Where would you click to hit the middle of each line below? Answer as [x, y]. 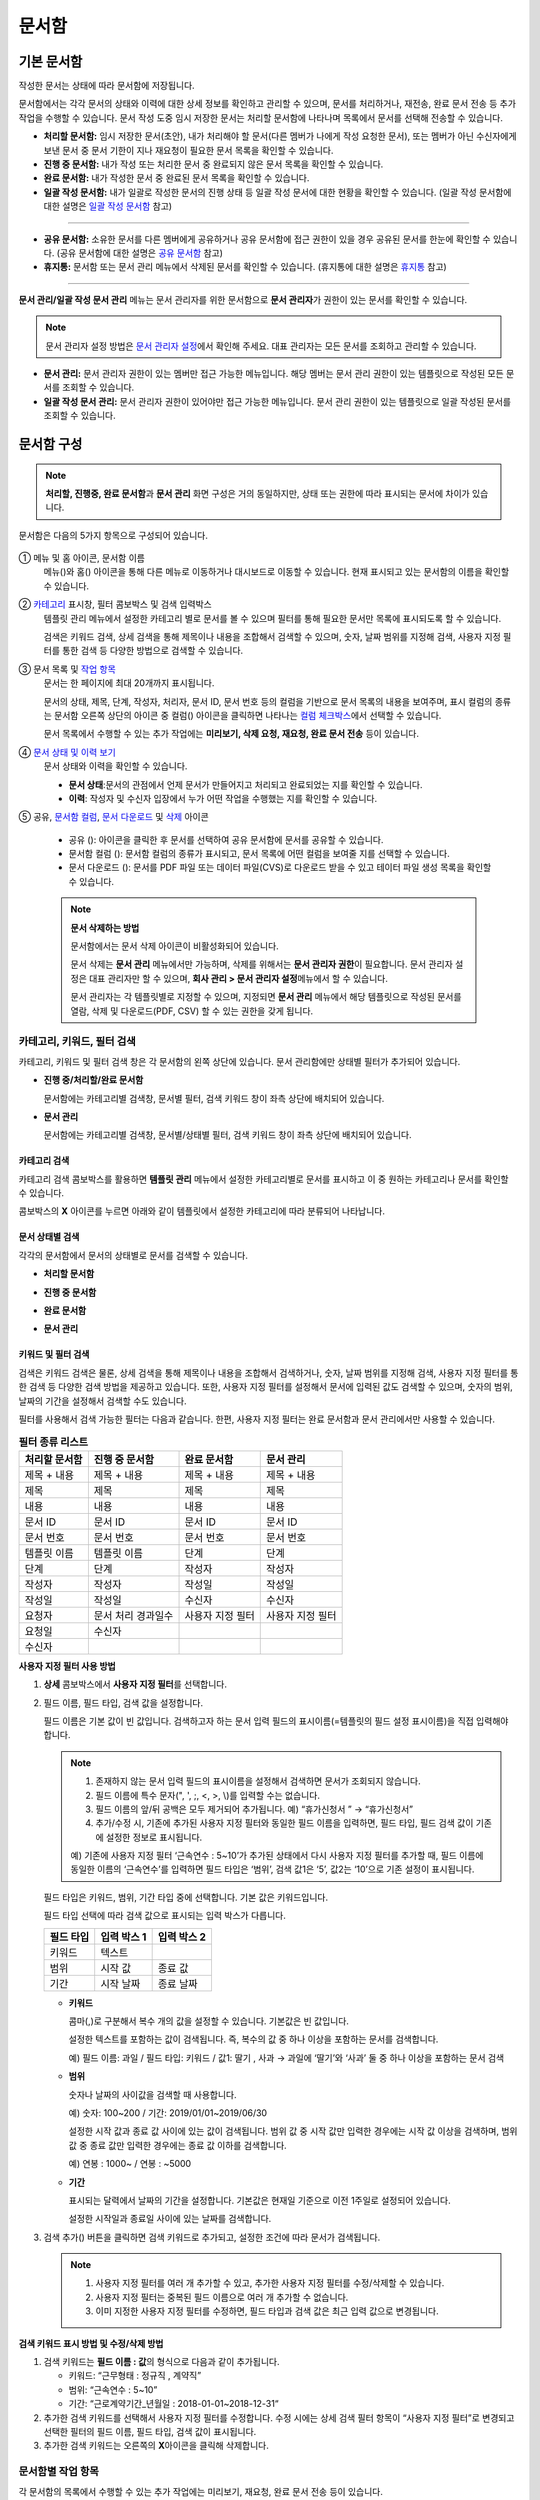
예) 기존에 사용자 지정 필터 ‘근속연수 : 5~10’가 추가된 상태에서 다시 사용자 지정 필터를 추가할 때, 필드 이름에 [277, 1856]
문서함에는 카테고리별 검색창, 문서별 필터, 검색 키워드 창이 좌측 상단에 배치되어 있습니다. [214, 1098]
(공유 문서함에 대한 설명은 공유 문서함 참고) [140, 252]
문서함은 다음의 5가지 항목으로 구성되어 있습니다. [113, 535]
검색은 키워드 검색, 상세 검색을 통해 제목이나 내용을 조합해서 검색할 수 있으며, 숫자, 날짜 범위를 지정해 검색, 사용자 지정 [272, 637]
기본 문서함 [50, 61]
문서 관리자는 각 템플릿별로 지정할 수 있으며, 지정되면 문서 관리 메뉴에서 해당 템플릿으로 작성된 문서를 [266, 997]
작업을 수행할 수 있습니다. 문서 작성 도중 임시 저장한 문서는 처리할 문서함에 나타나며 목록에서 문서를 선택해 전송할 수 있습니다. [261, 117]
